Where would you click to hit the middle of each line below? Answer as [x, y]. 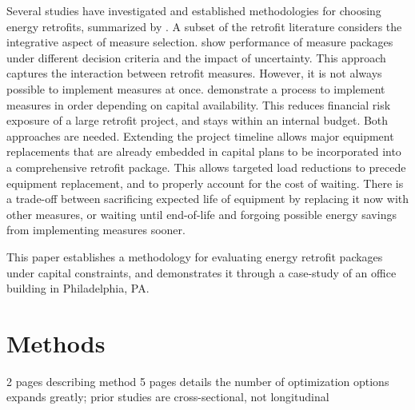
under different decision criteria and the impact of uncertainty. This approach [196, 57]
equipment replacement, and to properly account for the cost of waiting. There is [205, 183]
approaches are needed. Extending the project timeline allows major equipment [200, 135]
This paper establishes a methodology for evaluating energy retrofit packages [195, 256]
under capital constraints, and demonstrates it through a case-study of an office [202, 272]
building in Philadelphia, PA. [78, 288]
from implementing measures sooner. [96, 230]
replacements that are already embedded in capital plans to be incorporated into [204, 151]
